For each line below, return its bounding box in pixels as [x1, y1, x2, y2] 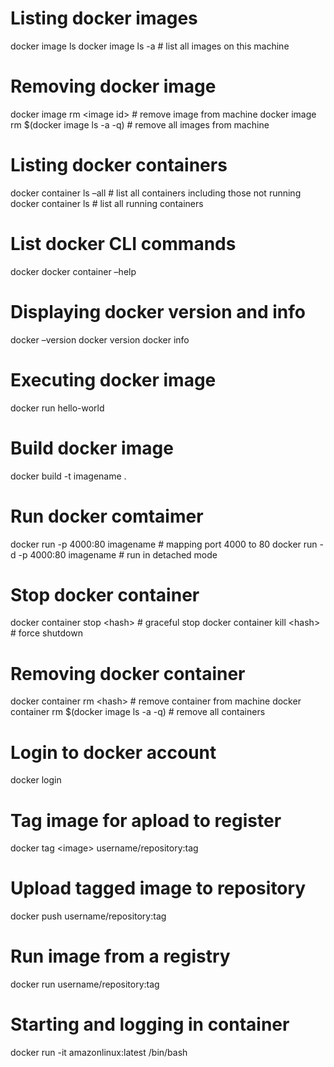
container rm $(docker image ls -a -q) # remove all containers [10, 706, 266, 718]
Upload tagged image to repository [10, 877, 307, 900]
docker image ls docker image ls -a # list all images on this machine [10, 40, 290, 52]
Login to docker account [10, 741, 217, 764]
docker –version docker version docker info [10, 333, 190, 346]
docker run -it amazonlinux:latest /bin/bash [10, 1047, 188, 1059]
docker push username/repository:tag [10, 910, 167, 922]
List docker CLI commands [10, 233, 237, 255]
